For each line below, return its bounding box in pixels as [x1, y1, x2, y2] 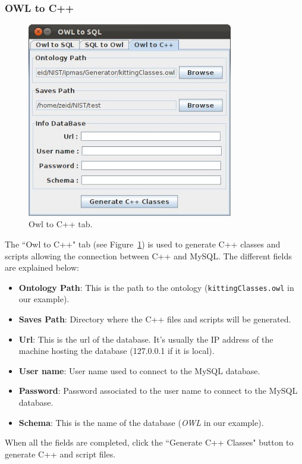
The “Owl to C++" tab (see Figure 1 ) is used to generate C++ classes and [5, 237, 281, 250]
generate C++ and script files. [5, 447, 116, 460]
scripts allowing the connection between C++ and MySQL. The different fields [5, 249, 292, 262]
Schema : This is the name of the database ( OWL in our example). [18, 416, 264, 428]
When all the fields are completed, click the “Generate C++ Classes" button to [5, 436, 294, 449]
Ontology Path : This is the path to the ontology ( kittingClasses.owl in [18, 281, 294, 293]
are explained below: [5, 261, 79, 274]
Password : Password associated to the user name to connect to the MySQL [18, 384, 298, 397]
